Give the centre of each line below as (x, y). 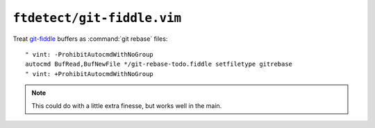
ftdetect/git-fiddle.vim (97, 18)
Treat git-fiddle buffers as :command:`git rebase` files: (90, 39)
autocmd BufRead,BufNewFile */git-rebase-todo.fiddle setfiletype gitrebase (159, 64)
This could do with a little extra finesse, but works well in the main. (127, 106)
